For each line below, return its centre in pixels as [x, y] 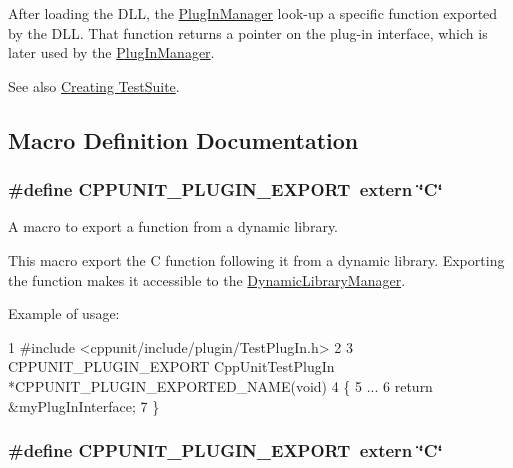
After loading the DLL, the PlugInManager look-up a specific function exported [253, 13]
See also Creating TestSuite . [94, 85]
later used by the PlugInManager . [111, 52]
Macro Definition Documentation [183, 139]
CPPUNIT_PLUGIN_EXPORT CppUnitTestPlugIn [171, 366]
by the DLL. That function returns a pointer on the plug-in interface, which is [248, 32]
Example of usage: [64, 313]
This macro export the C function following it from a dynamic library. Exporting [256, 259]
